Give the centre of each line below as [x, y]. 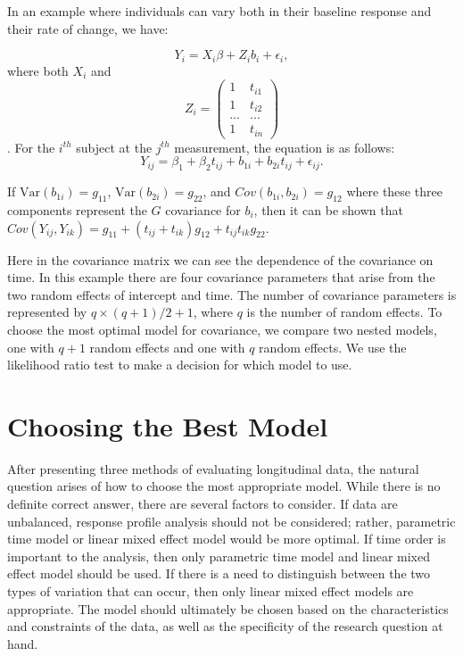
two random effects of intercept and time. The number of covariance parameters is [232, 294]
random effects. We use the [333, 347]
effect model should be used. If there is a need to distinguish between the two [219, 573]
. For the [31, 147]
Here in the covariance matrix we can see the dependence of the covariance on [220, 259]
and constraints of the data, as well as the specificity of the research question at [225, 626]
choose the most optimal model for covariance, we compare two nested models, [222, 329]
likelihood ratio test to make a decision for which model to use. [180, 365]
